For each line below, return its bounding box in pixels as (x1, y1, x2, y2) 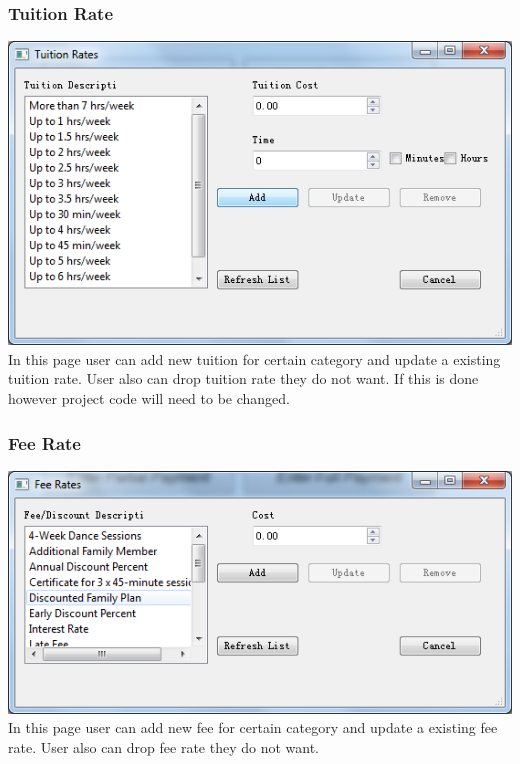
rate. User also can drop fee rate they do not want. (8, 736, 320, 757)
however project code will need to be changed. (8, 388, 291, 409)
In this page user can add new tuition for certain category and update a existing (8, 348, 501, 369)
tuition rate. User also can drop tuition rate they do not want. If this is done (8, 368, 479, 389)
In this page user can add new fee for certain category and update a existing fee (8, 717, 498, 738)
